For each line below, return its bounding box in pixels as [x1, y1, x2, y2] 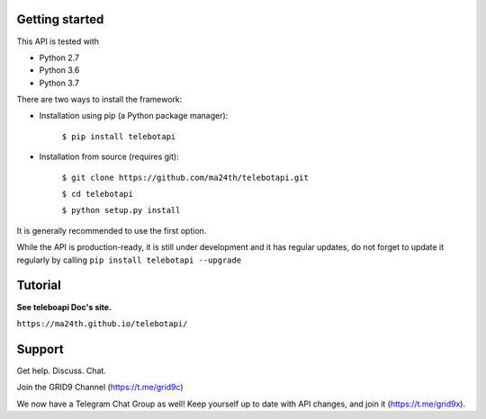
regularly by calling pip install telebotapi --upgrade [16, 254, 242, 265]
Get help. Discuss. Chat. [16, 365, 107, 376]
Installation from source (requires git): [39, 151, 179, 162]
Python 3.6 [39, 65, 80, 76]
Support [16, 342, 64, 357]
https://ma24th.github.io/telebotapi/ [16, 318, 188, 328]
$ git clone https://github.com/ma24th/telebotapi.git [61, 172, 310, 183]
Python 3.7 [39, 77, 80, 88]
